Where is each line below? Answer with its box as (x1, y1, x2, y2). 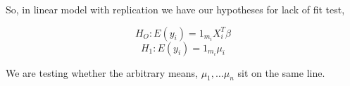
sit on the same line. (237, 65, 325, 80)
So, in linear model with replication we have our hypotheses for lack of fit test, (6, 2, 345, 16)
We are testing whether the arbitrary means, (6, 65, 198, 80)
